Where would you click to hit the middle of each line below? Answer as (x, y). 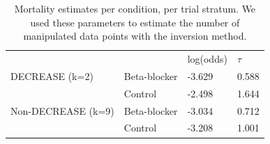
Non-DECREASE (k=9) (62, 110)
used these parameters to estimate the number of (135, 22)
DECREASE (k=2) (52, 75)
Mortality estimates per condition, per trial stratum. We (135, 8)
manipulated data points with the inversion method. (135, 36)
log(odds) (207, 59)
